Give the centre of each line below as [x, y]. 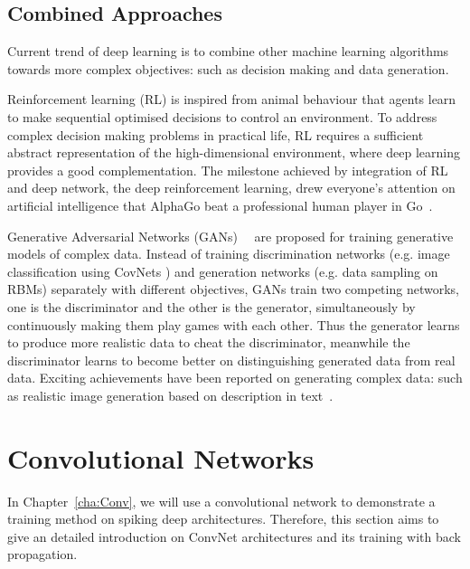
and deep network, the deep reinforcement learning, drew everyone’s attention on [231, 188]
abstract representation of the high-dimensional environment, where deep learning [234, 152]
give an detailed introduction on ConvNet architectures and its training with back [235, 536]
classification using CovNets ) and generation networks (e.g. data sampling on [223, 271]
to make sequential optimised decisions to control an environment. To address [222, 116]
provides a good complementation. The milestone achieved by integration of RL [228, 170]
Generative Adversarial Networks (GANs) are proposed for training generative [230, 236]
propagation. [42, 554]
